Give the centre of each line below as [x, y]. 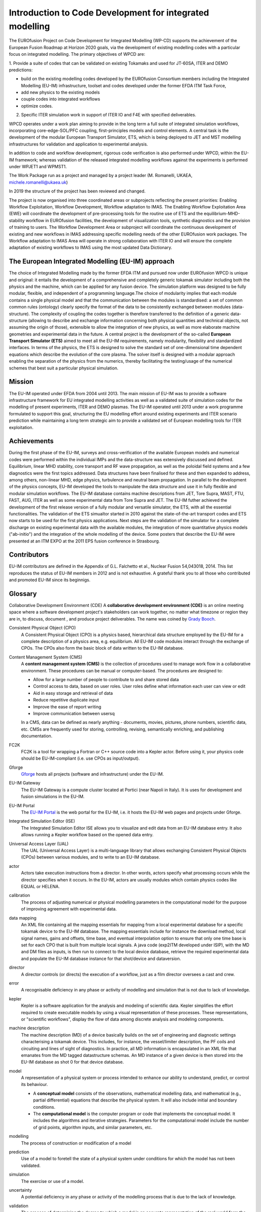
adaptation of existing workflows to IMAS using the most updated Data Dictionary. [91, 248]
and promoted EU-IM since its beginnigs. [50, 580]
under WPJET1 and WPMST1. [38, 166]
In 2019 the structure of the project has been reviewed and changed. [77, 191]
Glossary [23, 594]
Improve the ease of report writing [67, 707]
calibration [20, 895]
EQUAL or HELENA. [40, 886]
